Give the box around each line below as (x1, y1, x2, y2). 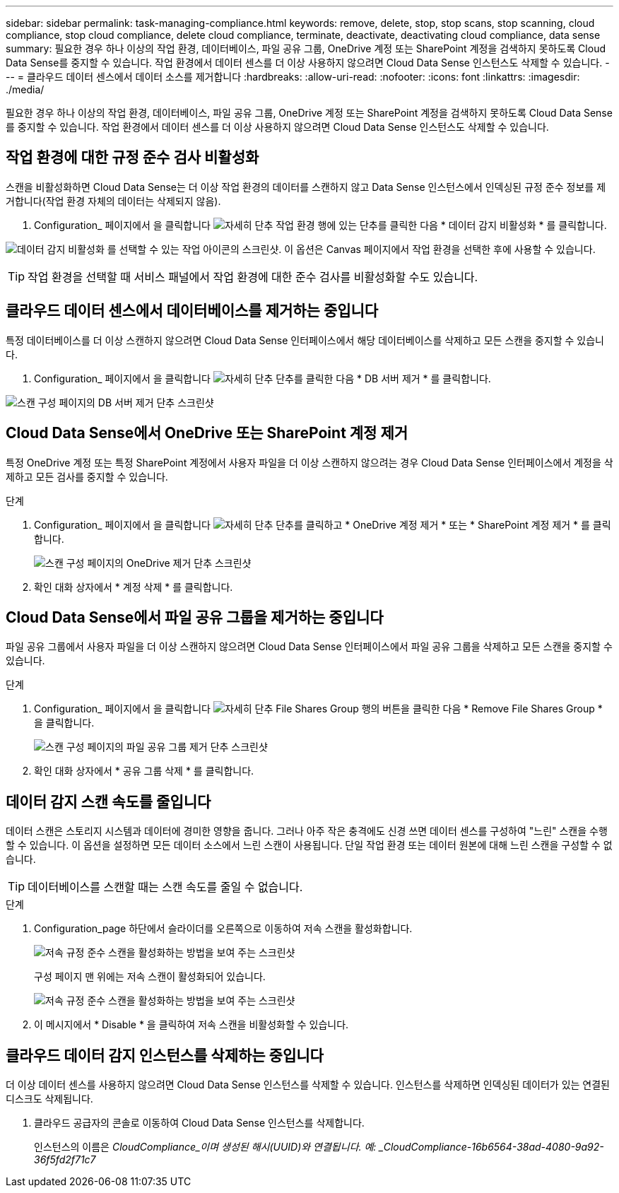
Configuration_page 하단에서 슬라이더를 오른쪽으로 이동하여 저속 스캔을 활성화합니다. (34, 922, 413, 935)
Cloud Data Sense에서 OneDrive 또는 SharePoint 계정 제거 (6, 424, 408, 442)
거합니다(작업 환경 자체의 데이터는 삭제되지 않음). (6, 194, 221, 207)
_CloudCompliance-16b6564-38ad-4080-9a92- (379, 1141, 604, 1153)
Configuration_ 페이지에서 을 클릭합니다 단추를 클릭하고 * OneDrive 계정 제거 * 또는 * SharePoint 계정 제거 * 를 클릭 (34, 518, 611, 531)
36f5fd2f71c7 (34, 1153, 96, 1166)
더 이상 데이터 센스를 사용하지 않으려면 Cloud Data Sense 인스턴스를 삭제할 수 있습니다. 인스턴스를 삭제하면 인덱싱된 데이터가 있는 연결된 (6, 1079, 610, 1091)
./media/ (6, 83, 45, 95)
